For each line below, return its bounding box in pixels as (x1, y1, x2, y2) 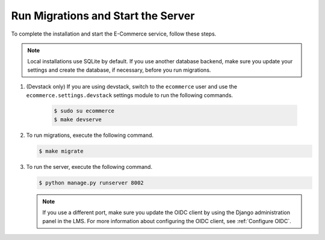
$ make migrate (39, 148, 84, 154)
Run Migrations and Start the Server (11, 9, 195, 22)
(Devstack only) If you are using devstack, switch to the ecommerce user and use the (26, 83, 238, 90)
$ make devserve (54, 116, 102, 123)
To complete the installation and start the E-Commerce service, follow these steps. (11, 30, 217, 37)
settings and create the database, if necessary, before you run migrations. (27, 66, 211, 74)
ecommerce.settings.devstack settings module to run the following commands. (26, 91, 234, 99)
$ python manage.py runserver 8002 (39, 179, 144, 186)
